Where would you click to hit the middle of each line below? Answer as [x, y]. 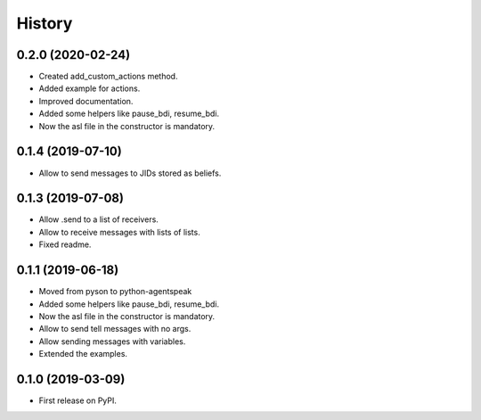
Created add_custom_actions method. [108, 77]
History [45, 23]
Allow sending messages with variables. [112, 341]
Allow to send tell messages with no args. [115, 329]
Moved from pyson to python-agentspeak [115, 292]
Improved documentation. [86, 101]
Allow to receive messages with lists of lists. [119, 232]
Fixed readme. [65, 244]
